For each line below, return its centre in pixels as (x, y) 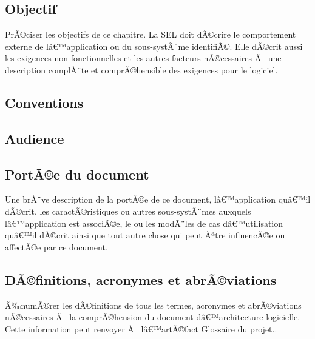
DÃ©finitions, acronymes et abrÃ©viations (141, 279)
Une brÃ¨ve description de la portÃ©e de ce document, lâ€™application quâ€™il (158, 199)
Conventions (44, 102)
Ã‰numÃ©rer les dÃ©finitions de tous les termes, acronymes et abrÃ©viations (153, 305)
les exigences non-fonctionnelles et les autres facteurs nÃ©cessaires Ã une (143, 58)
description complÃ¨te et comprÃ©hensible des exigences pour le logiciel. (141, 69)
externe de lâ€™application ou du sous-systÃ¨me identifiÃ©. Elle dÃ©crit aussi (154, 46)
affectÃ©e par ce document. (56, 247)
